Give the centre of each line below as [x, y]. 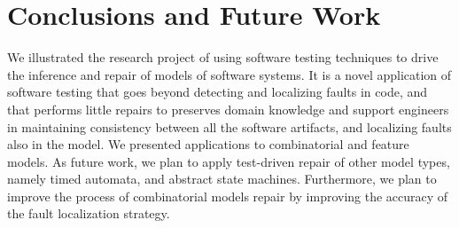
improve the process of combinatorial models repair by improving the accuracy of [228, 196]
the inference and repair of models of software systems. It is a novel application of [229, 74]
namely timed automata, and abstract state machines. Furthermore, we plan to [222, 179]
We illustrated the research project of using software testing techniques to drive [223, 57]
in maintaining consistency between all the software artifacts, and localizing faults [229, 126]
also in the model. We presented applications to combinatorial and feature [208, 144]
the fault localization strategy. [89, 213]
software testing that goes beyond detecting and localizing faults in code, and [218, 92]
